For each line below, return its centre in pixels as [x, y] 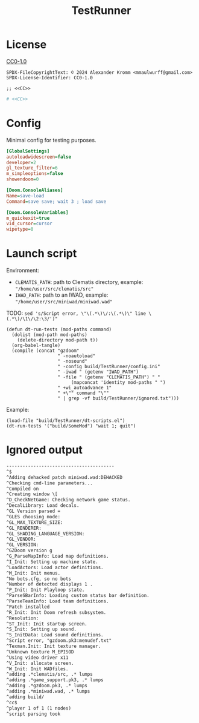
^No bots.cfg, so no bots [39, 579]
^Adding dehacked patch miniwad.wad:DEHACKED [64, 477]
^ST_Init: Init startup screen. [47, 624]
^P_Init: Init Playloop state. [46, 590]
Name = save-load [25, 196]
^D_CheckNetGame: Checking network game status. [68, 500]
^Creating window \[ [32, 494]
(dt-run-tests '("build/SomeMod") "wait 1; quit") [71, 426]
